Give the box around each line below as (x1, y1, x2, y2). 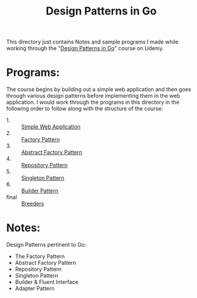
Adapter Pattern (14, 285, 55, 292)
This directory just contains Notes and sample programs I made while (6, 38, 179, 46)
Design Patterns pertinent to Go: (6, 241, 86, 249)
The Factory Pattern (14, 253, 65, 260)
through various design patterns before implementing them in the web (6, 92, 180, 100)
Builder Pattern (21, 187, 58, 194)
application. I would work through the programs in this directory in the (6, 98, 180, 106)
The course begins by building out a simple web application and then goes (6, 86, 192, 93)
